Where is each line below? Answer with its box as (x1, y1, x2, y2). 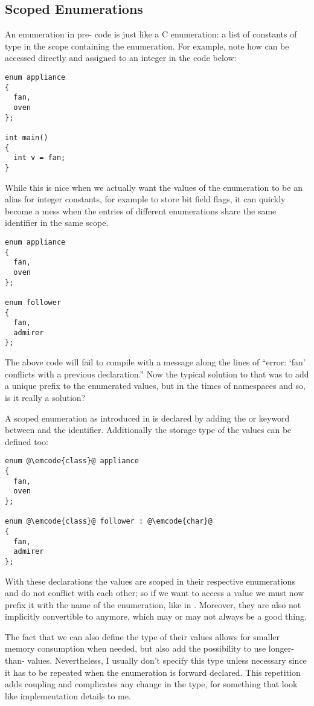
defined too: (5, 435, 48, 448)
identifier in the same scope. (5, 216, 109, 229)
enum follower (5, 298, 62, 307)
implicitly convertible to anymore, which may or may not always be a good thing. (5, 610, 307, 623)
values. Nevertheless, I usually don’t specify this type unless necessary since (27, 654, 307, 667)
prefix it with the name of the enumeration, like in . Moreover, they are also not (5, 598, 301, 611)
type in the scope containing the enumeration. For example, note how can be (5, 39, 289, 52)
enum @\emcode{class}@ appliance (5, 457, 139, 466)
